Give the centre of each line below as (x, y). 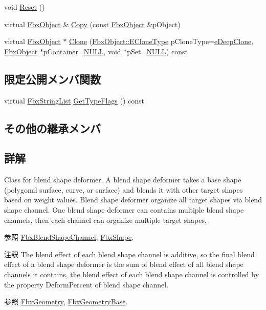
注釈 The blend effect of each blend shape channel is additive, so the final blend (129, 254)
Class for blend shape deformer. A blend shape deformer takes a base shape (123, 180)
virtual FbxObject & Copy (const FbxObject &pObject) (92, 24)
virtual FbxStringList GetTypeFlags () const (74, 100)
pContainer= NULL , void (82, 51)
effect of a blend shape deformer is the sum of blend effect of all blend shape (124, 264)
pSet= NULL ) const (157, 51)
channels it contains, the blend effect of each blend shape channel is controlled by (132, 274)
